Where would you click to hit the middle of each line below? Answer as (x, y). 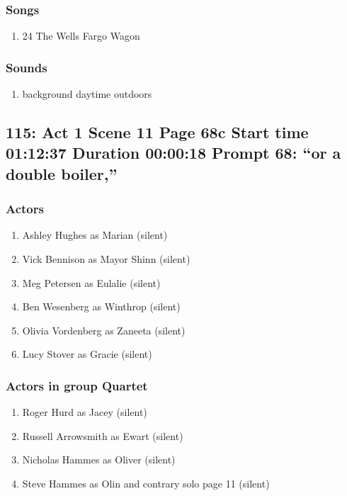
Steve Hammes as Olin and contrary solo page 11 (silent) (146, 483)
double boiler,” (62, 173)
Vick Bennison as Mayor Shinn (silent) (106, 259)
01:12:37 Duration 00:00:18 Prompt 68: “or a (173, 153)
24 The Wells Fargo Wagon (81, 36)
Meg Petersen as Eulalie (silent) (91, 282)
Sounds (27, 67)
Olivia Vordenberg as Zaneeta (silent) (104, 330)
